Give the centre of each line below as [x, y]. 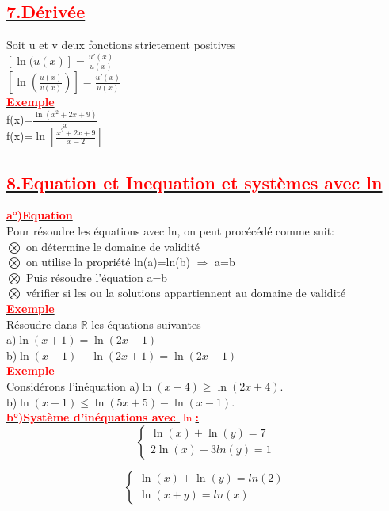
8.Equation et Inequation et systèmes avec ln [194, 182]
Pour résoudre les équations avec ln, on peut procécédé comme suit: [171, 231]
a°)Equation [40, 215]
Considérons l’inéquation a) [73, 385]
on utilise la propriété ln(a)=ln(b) [108, 262]
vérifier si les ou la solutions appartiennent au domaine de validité [186, 293]
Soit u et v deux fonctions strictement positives [121, 45]
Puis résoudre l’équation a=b [97, 277]
